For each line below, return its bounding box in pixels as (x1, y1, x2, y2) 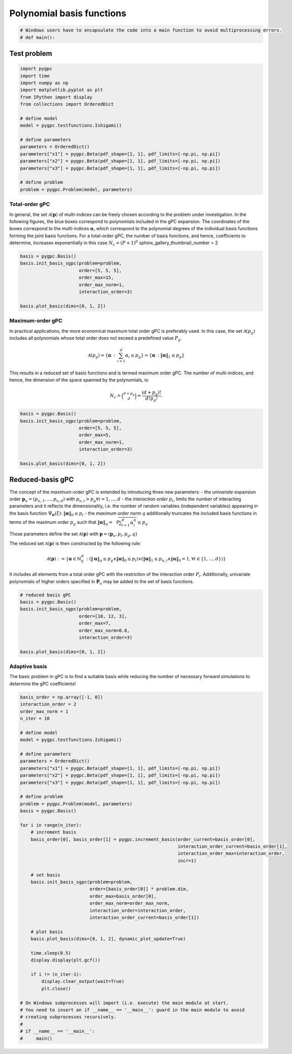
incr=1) (177, 857, 197, 864)
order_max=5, (79, 432, 112, 438)
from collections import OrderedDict (20, 102, 114, 107)
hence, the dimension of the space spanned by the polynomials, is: (9, 377, 150, 383)
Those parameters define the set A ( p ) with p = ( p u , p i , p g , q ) (9, 531, 137, 538)
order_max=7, (79, 620, 112, 626)
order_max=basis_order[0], (89, 893, 157, 899)
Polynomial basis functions (9, 8, 127, 19)
